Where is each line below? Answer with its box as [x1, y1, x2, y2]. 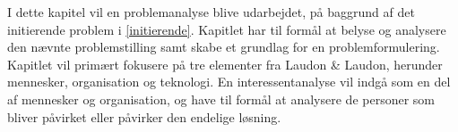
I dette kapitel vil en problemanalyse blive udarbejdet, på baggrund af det [7, 3, 415, 21]
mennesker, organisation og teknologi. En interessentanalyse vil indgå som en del [7, 72, 451, 91]
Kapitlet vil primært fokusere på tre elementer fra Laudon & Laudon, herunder [7, 54, 443, 73]
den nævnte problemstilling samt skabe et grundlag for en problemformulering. [7, 37, 440, 56]
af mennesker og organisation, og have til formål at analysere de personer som [7, 89, 435, 108]
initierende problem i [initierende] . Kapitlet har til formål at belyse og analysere [7, 20, 446, 38]
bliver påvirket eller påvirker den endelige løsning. [7, 107, 281, 126]
